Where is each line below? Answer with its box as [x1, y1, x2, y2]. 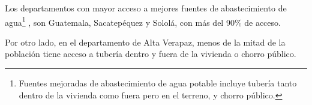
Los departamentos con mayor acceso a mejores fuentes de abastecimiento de [5, 2, 287, 14]
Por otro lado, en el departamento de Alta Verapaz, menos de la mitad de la [5, 35, 286, 48]
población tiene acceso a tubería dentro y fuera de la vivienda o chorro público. [5, 47, 296, 60]
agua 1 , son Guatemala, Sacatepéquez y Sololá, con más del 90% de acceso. [5, 14, 281, 28]
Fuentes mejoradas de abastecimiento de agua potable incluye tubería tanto [19, 77, 297, 89]
